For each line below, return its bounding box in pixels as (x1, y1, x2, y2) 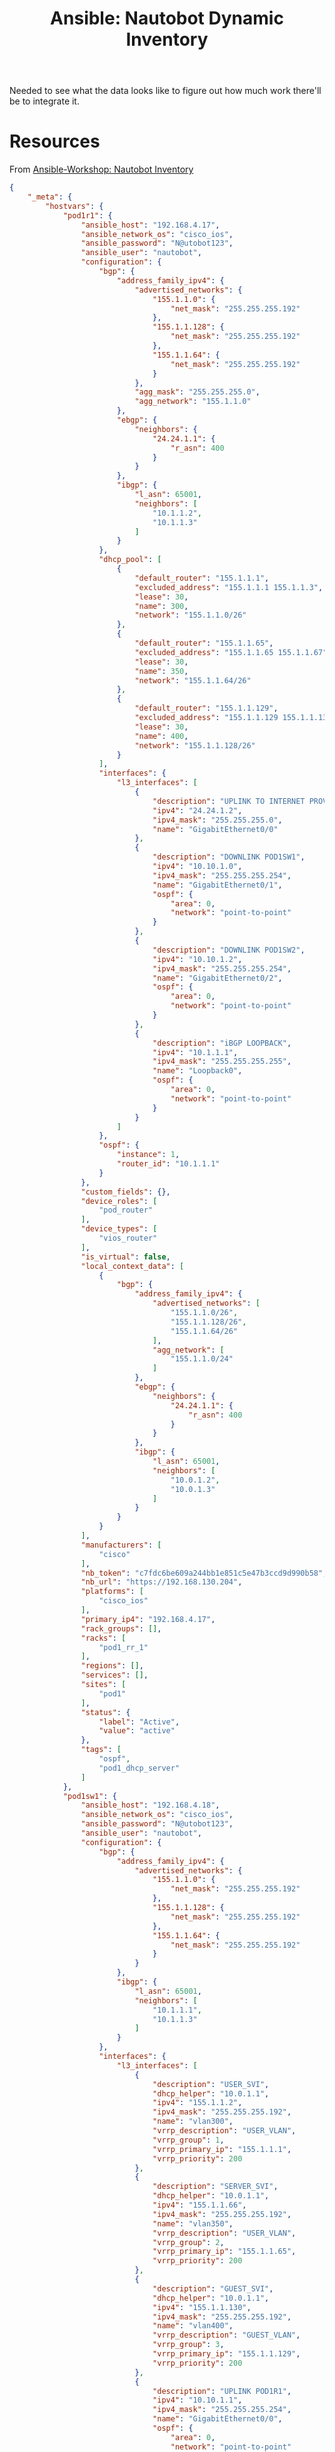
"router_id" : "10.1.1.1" (116, 1159, 221, 1169)
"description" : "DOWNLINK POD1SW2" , (152, 945, 306, 955)
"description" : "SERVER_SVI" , (152, 2182, 279, 2192)
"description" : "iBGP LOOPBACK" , (152, 1038, 292, 1048)
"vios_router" (98, 1233, 158, 1243)
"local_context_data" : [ (80, 1261, 185, 1271)
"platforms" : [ (80, 1587, 144, 1597)
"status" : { (80, 1707, 131, 1717)
